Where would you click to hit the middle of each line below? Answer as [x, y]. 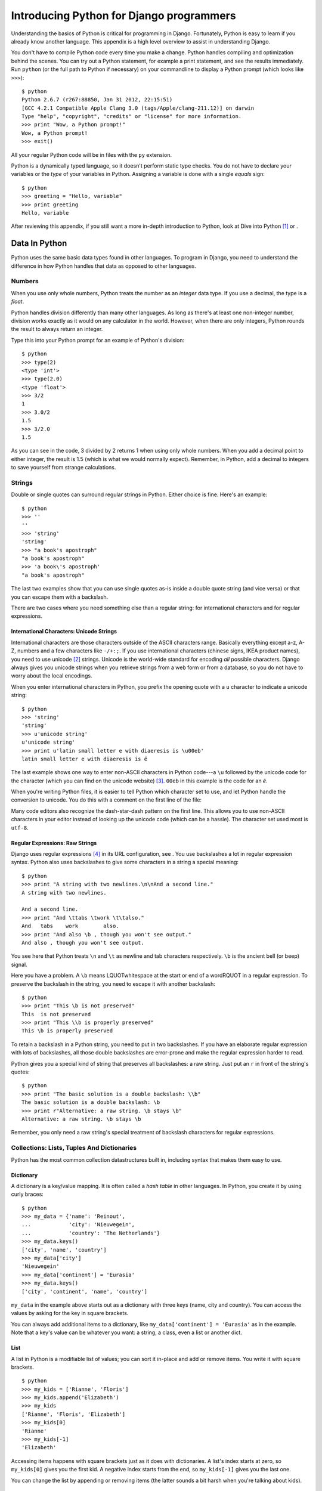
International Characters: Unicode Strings [64, 632]
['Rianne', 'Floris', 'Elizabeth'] [74, 1414]
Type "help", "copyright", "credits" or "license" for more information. [132, 117]
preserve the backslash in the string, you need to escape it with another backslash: [113, 983]
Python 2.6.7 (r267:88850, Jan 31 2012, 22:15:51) [97, 100]
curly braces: [27, 1194]
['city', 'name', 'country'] [64, 1250]
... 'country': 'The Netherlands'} [91, 1233]
